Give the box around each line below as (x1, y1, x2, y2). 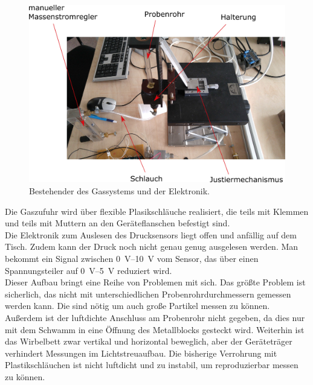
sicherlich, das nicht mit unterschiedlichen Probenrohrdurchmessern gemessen (5, 287, 291, 300)
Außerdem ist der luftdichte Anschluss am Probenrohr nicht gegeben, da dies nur (5, 311, 305, 323)
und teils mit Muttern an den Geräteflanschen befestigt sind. (5, 217, 230, 229)
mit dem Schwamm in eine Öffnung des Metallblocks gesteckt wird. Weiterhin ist (5, 323, 305, 336)
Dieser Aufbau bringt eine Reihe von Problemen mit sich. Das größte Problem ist (5, 276, 306, 288)
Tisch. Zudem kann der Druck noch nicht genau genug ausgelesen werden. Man (5, 240, 298, 253)
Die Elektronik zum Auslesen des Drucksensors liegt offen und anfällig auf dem (5, 228, 297, 241)
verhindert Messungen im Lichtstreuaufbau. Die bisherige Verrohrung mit (5, 346, 277, 359)
